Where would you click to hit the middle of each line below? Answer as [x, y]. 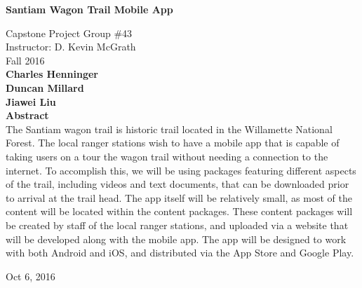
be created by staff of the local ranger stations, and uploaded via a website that [177, 225]
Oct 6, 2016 [31, 276]
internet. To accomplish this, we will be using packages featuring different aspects [181, 170]
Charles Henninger [52, 74]
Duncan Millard [45, 87]
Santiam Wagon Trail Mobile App [89, 9]
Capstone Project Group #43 [69, 33]
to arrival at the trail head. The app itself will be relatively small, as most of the [179, 197]
